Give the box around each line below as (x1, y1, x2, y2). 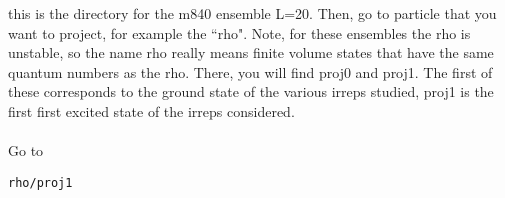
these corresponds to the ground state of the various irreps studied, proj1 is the (8, 81, 494, 102)
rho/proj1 (8, 175, 73, 190)
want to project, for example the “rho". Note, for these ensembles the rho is (8, 22, 471, 43)
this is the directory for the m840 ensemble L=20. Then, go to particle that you (8, 3, 497, 23)
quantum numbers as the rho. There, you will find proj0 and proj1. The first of (8, 61, 493, 82)
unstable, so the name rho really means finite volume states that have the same (8, 42, 494, 63)
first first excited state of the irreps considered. (8, 100, 295, 121)
